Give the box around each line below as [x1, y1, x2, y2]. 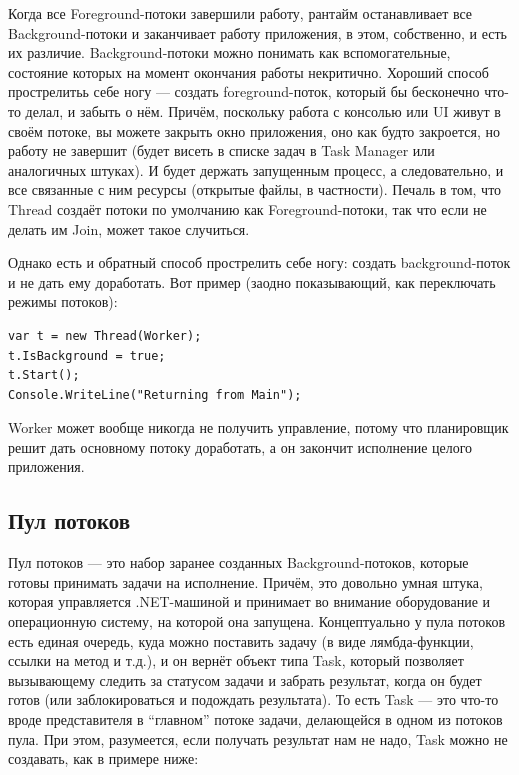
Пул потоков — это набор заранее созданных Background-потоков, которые [8, 552, 469, 573]
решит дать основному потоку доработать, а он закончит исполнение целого [8, 436, 473, 457]
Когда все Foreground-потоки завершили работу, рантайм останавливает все [8, 3, 473, 23]
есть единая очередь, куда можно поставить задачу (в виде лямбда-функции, [8, 630, 474, 651]
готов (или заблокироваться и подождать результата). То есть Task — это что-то [8, 689, 499, 710]
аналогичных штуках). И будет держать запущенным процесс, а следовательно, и [8, 159, 504, 180]
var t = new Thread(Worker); [8, 328, 202, 343]
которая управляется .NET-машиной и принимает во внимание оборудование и [8, 591, 490, 612]
